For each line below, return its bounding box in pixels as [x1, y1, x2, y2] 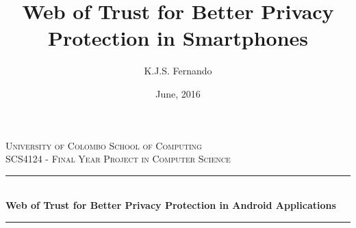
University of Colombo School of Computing [5, 138, 202, 152]
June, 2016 [155, 86, 201, 100]
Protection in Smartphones [47, 24, 309, 52]
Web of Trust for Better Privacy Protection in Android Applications [5, 198, 336, 212]
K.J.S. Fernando [144, 63, 212, 78]
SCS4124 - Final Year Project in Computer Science [5, 152, 231, 166]
